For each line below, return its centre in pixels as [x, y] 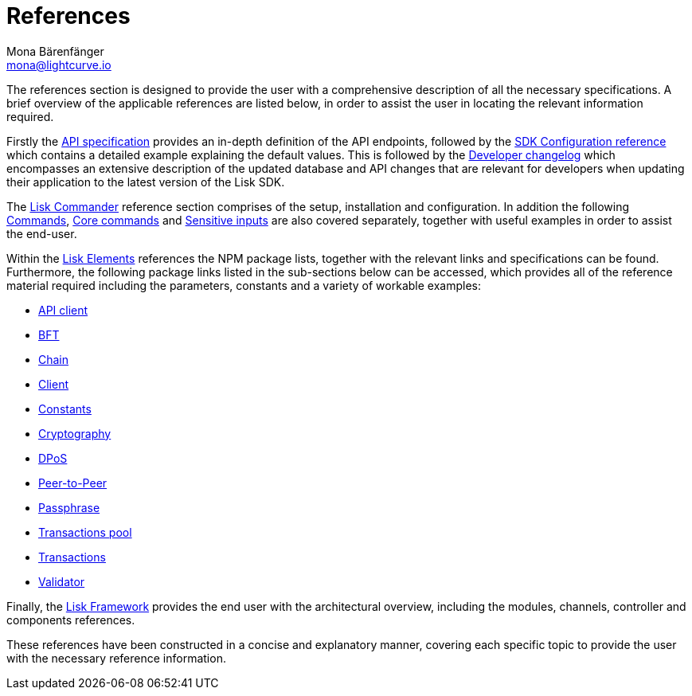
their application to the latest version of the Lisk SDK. [146, 182]
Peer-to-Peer [73, 483]
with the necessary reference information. [116, 658]
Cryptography [75, 433]
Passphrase [69, 507]
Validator [62, 581]
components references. [71, 620]
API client [63, 310]
